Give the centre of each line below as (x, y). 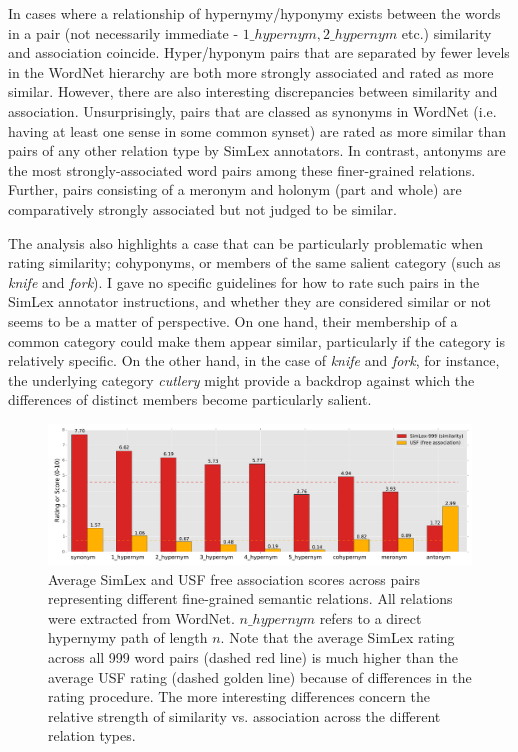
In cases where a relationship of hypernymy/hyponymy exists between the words (254, 13)
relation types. (92, 735)
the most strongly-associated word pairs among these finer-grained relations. (242, 169)
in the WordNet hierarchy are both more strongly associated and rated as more (251, 71)
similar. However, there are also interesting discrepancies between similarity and (253, 91)
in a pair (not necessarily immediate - (123, 32)
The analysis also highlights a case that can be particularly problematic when (245, 242)
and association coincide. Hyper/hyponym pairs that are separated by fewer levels (259, 52)
